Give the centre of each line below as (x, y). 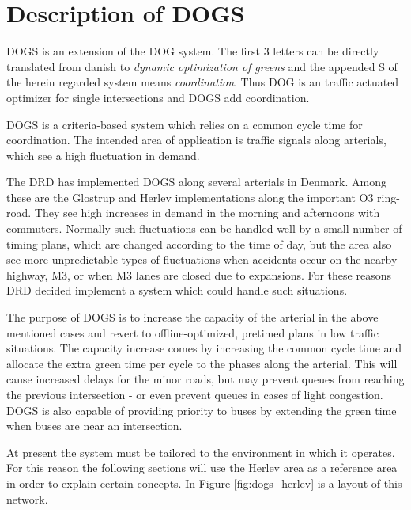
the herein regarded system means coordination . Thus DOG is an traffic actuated (203, 82)
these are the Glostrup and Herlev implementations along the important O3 (190, 197)
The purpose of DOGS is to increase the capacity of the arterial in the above (192, 317)
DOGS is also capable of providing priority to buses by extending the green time (202, 410)
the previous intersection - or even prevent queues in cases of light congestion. (195, 394)
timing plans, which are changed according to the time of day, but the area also (199, 244)
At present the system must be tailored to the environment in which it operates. (201, 452)
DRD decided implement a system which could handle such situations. (177, 290)
